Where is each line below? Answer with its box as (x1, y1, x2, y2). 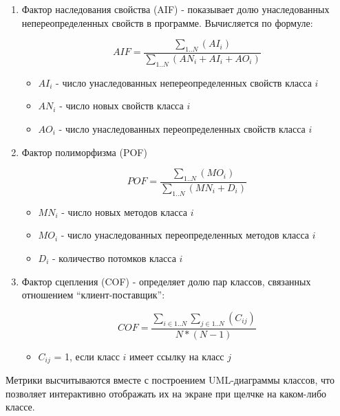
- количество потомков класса (52, 251, 176, 265)
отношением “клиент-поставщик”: (21, 287, 165, 302)
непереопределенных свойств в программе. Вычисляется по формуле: (21, 15, 313, 30)
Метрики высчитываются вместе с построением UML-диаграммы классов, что (6, 373, 334, 387)
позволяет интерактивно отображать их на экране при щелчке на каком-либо (6, 386, 327, 400)
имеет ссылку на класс (129, 349, 224, 363)
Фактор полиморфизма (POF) (21, 144, 147, 159)
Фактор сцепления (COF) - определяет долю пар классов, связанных (21, 274, 311, 288)
